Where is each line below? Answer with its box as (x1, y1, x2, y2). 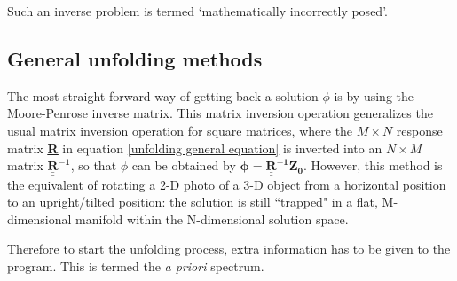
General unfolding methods (7, 44, 263, 72)
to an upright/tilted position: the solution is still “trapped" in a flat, (7, 192, 378, 211)
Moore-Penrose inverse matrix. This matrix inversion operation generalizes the (7, 104, 433, 122)
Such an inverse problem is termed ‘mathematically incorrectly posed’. (7, 2, 388, 20)
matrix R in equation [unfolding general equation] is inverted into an (7, 138, 382, 157)
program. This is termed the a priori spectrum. (7, 256, 264, 275)
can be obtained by (131, 156, 236, 175)
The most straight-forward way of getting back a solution (7, 86, 319, 105)
